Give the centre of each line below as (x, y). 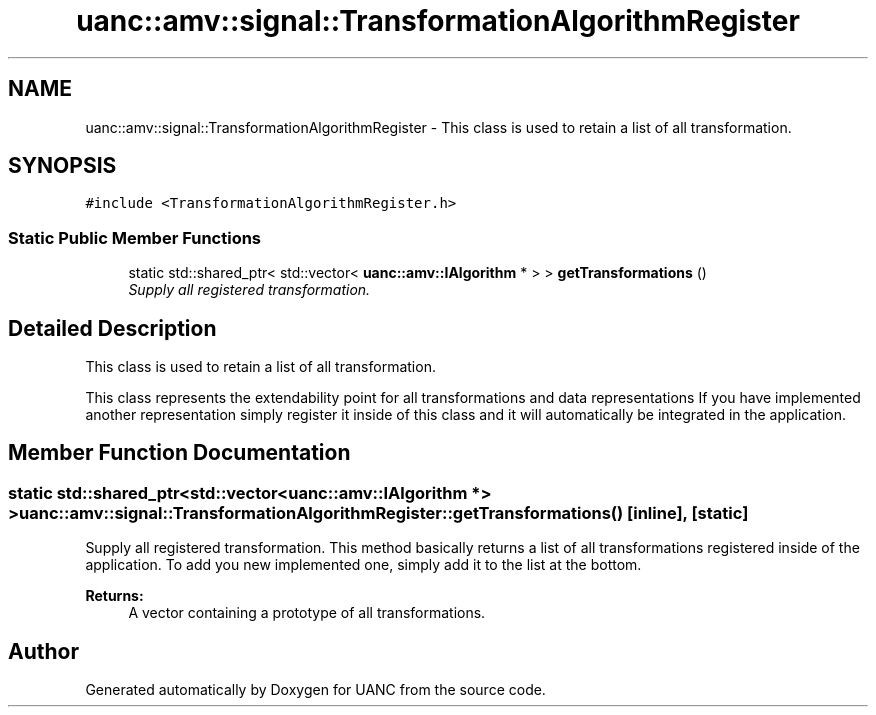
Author (43, 651)
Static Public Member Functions (135, 237)
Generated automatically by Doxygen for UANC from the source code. (315, 690)
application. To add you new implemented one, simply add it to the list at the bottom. (363, 565)
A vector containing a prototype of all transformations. (307, 613)
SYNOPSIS (62, 166)
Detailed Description (112, 328)
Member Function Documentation (179, 453)
